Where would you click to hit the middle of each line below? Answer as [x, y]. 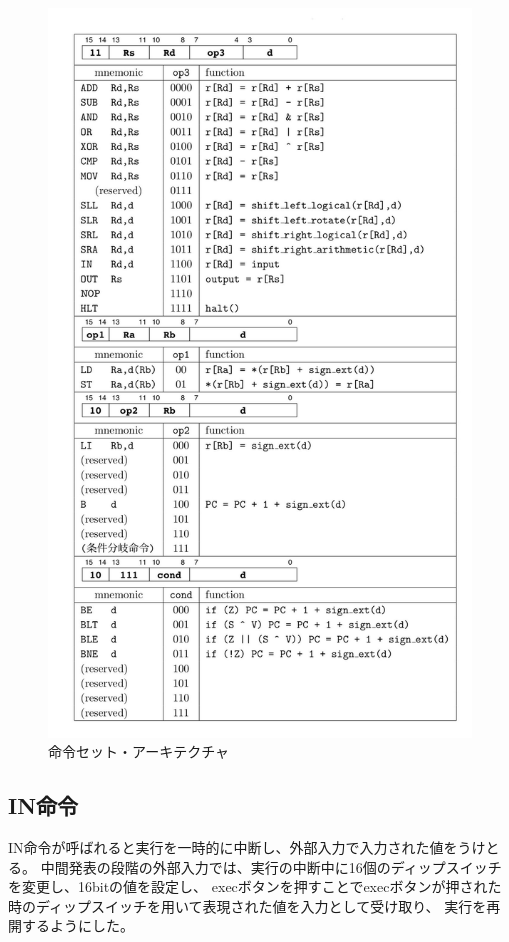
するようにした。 [77, 925]
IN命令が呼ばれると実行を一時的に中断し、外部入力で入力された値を [233, 847]
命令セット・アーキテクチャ [139, 751]
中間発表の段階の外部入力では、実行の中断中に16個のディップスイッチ [271, 866]
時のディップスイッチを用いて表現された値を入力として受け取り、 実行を [247, 905]
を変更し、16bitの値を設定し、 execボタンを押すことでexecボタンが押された [255, 886]
